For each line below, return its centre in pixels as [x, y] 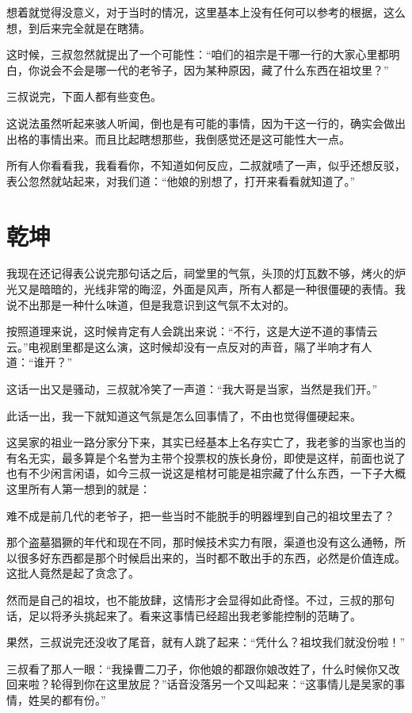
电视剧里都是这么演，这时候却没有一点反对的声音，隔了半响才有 [195, 346]
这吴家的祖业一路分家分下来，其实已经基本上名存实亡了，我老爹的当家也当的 [206, 442]
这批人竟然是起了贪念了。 [73, 573]
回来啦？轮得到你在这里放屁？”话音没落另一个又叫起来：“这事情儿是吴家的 [200, 684]
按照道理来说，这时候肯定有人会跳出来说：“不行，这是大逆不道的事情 [187, 331]
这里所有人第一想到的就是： [78, 489]
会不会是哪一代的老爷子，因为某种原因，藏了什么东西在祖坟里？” [219, 69]
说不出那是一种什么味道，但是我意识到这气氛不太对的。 [151, 304]
